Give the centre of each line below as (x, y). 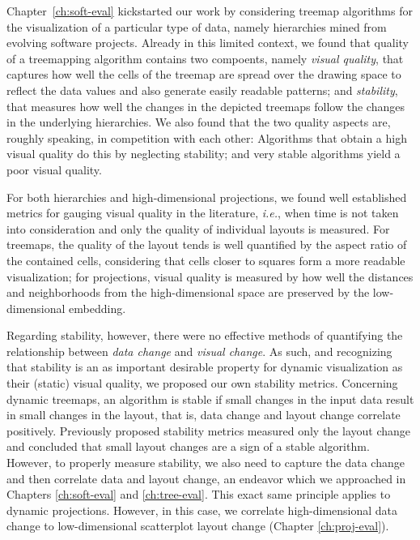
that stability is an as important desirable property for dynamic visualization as (205, 367)
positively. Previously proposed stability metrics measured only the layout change (208, 430)
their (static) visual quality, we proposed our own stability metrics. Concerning (202, 383)
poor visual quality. (54, 169)
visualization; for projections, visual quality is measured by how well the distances (210, 276)
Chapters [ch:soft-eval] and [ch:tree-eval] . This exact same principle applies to (199, 494)
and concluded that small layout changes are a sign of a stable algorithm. (188, 446)
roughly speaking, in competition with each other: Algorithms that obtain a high (207, 137)
